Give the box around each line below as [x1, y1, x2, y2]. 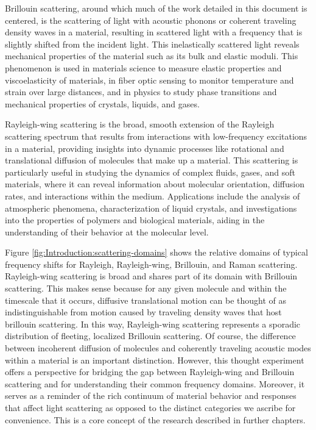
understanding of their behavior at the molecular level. [5, 225, 209, 238]
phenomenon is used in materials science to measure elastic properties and [5, 61, 282, 74]
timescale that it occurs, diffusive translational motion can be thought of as [5, 293, 287, 306]
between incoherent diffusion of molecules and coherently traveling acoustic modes [5, 342, 311, 354]
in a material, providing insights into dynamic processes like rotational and [5, 142, 284, 154]
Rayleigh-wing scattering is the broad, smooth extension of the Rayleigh [5, 118, 275, 131]
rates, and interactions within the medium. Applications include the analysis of [5, 189, 300, 202]
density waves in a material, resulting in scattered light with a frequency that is [5, 26, 303, 38]
